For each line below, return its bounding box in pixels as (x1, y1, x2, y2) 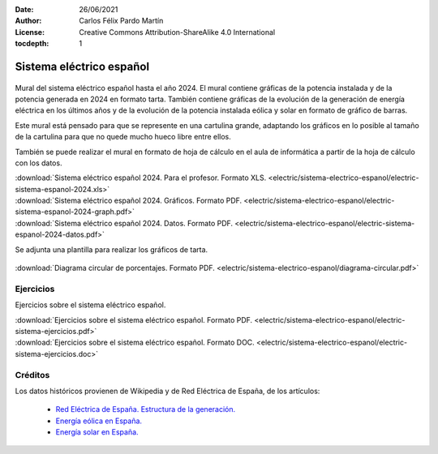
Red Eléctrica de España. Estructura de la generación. (55, 405, 236, 414)
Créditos (15, 369, 50, 380)
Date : (15, 5, 34, 14)
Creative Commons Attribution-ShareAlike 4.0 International (79, 27, 276, 36)
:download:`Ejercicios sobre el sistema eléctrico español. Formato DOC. (15, 337, 255, 348)
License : (15, 27, 45, 36)
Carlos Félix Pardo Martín (79, 16, 164, 26)
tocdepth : (15, 39, 49, 49)
